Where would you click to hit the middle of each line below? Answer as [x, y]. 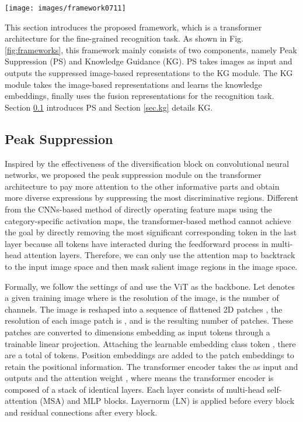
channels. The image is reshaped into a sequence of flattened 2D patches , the [144, 309]
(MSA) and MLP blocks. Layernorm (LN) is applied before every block [167, 401]
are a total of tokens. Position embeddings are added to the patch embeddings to [149, 355]
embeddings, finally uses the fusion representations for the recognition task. [140, 96]
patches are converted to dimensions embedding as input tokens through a [137, 332]
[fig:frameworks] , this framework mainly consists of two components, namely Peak [151, 49]
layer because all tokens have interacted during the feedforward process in [137, 243]
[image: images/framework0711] [65, 8]
